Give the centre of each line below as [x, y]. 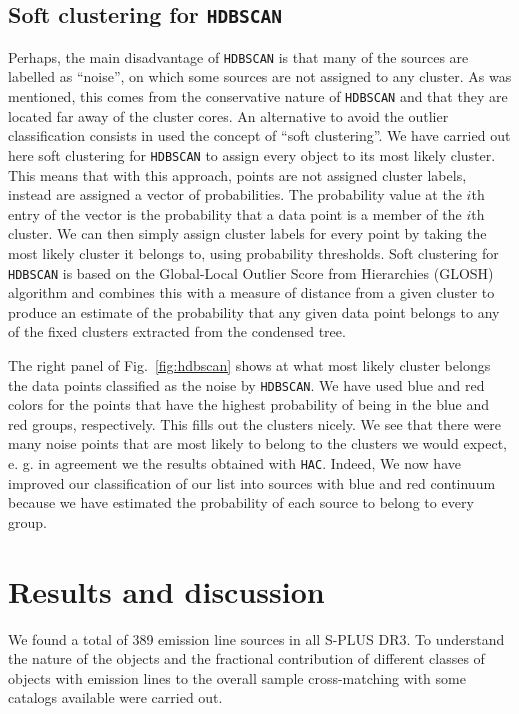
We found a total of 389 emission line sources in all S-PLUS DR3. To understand [256, 638]
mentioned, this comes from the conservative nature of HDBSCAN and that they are [258, 96]
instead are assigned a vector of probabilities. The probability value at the [235, 194]
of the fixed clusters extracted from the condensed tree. [177, 331]
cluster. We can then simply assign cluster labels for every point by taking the [247, 233]
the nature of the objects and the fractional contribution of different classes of [246, 658]
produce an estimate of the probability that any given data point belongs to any [254, 311]
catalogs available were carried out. [115, 697]
